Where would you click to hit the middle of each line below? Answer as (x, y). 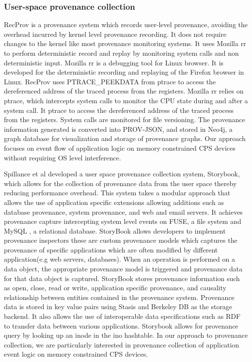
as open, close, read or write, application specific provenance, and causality (115, 288)
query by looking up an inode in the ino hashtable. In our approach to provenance (126, 335)
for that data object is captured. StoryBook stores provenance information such (122, 278)
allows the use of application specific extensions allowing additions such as (114, 202)
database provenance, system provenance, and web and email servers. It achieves (123, 212)
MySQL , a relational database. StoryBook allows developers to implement (115, 230)
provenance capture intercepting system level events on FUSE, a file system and (123, 221)
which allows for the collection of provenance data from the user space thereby (120, 183)
